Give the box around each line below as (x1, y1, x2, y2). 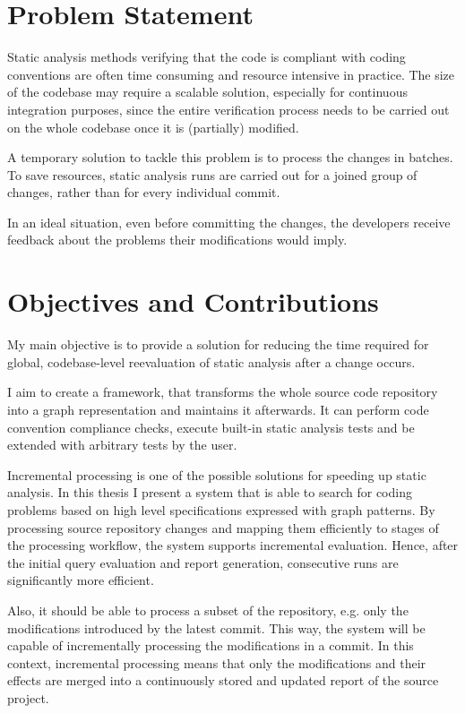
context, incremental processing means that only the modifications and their (7, 653, 426, 672)
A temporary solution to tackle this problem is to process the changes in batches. (7, 148, 453, 167)
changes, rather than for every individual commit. (7, 183, 280, 202)
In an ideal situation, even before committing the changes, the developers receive (7, 212, 451, 231)
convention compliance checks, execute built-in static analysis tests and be (7, 417, 415, 436)
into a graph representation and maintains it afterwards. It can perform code (7, 399, 429, 418)
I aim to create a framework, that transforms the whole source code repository (7, 382, 438, 401)
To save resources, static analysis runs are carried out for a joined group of (7, 165, 418, 184)
